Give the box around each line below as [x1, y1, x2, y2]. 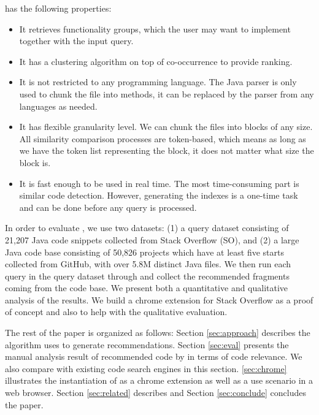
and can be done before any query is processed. [19, 200, 197, 213]
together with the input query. [19, 34, 134, 47]
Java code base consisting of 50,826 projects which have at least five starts [5, 245, 284, 258]
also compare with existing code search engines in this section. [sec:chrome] [5, 362, 287, 375]
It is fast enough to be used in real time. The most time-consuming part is [19, 177, 299, 189]
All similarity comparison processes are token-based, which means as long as [19, 132, 306, 145]
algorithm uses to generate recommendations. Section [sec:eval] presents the [5, 338, 289, 351]
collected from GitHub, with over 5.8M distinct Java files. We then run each [5, 257, 291, 270]
